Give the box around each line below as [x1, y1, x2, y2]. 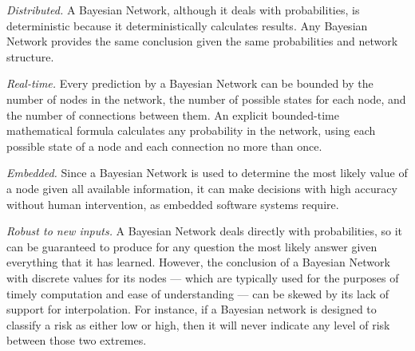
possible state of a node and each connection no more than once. [6, 137, 322, 154]
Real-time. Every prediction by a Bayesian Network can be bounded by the [6, 75, 373, 92]
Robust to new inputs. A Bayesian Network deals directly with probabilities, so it [6, 223, 402, 239]
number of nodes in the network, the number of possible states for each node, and [6, 90, 406, 107]
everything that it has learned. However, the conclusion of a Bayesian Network [6, 254, 390, 270]
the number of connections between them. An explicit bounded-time [6, 106, 340, 123]
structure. [6, 48, 54, 65]
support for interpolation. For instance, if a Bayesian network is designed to [6, 301, 377, 317]
